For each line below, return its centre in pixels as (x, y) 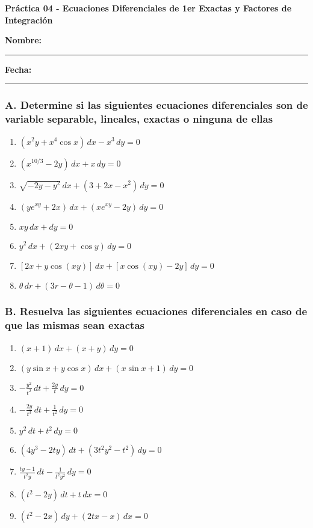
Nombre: (23, 40)
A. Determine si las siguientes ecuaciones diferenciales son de (156, 105)
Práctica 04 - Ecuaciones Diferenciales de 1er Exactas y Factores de (148, 8)
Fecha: (18, 69)
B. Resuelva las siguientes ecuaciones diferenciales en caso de (156, 311)
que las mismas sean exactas (75, 325)
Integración (29, 20)
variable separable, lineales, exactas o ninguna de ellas (139, 119)
